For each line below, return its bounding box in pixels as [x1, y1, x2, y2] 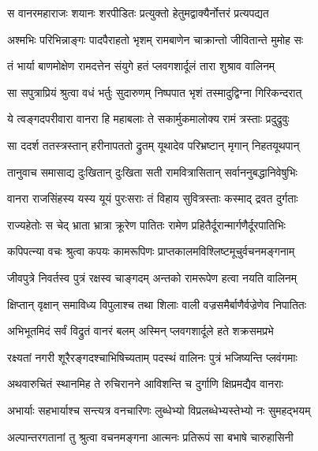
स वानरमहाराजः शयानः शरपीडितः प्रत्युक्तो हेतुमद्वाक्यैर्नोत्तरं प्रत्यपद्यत [7, 5, 269, 20]
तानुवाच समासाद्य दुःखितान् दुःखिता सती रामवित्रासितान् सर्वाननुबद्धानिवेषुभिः [7, 163, 297, 180]
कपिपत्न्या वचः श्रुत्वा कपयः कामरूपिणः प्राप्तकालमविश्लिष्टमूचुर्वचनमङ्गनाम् [7, 243, 295, 259]
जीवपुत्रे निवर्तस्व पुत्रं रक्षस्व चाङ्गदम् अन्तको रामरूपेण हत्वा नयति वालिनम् [7, 269, 297, 285]
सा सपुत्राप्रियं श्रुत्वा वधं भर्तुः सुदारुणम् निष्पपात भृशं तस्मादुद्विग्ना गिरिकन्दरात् [7, 84, 302, 100]
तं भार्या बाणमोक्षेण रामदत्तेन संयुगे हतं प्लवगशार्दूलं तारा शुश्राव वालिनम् [7, 58, 275, 74]
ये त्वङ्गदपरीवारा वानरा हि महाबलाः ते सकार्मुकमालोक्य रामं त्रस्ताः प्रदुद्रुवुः [7, 110, 290, 127]
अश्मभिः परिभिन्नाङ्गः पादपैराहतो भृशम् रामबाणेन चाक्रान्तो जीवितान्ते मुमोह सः [7, 31, 304, 47]
